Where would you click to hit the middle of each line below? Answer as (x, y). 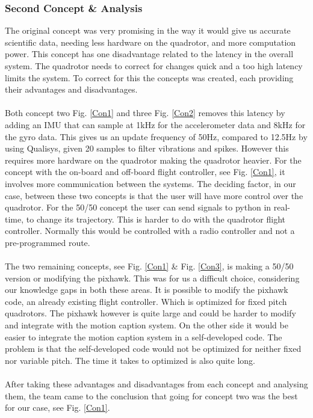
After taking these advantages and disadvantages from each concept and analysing (156, 384)
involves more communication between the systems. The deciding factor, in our (150, 183)
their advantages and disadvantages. (71, 89)
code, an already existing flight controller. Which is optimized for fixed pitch (146, 301)
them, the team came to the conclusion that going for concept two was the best (151, 395)
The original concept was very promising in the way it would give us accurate (148, 30)
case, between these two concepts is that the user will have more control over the (154, 195)
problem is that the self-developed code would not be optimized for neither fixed (153, 349)
